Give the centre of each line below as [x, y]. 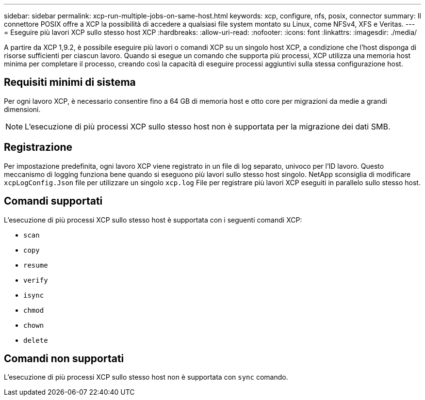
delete [36, 340]
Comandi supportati [53, 201]
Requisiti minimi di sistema [70, 82]
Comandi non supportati [64, 358]
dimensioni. [22, 109]
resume [36, 265]
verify [36, 280]
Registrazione [38, 147]
